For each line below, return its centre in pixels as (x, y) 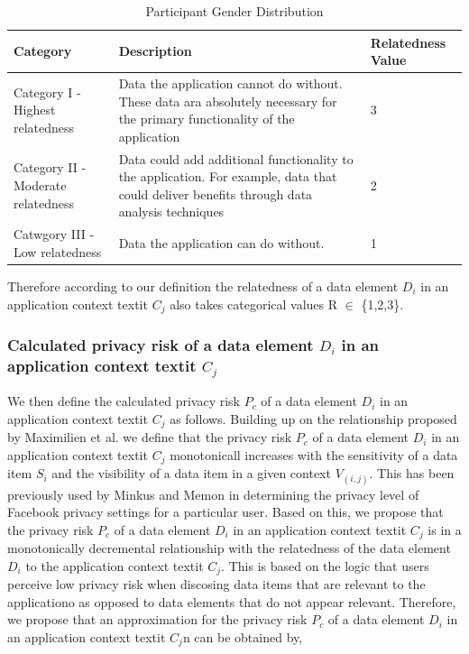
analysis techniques (171, 212)
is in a (445, 529)
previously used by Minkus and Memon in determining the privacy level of (213, 494)
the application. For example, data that (228, 176)
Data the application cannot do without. (230, 83)
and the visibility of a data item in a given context (191, 473)
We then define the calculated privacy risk (124, 401)
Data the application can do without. (221, 243)
